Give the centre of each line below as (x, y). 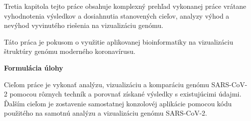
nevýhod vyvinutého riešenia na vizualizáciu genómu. (84, 25)
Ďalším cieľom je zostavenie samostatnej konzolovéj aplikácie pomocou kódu (118, 103)
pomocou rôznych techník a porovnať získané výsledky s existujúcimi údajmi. (125, 94)
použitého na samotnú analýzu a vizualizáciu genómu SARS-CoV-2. (106, 113)
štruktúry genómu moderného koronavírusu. (70, 51)
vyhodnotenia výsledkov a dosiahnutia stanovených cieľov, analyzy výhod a (117, 15)
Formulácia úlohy (34, 67)
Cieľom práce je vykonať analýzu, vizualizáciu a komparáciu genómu (107, 84)
